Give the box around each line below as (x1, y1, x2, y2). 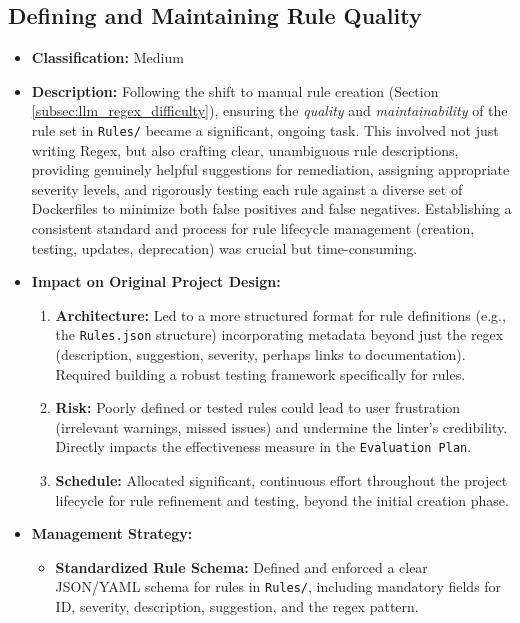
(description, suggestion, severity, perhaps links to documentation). (55, 344, 466, 365)
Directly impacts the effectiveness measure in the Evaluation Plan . (55, 436, 472, 457)
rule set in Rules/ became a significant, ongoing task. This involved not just (31, 119, 499, 140)
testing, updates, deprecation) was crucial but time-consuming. (31, 237, 418, 258)
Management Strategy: (31, 523, 193, 544)
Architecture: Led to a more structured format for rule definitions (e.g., (55, 304, 506, 325)
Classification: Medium (31, 47, 184, 68)
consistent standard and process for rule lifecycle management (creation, (31, 218, 475, 239)
